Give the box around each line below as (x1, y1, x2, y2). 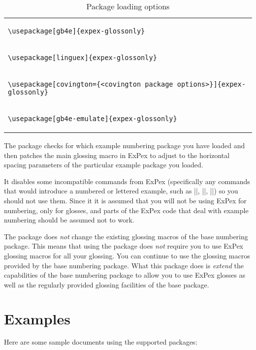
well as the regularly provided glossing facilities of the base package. (4, 279, 209, 289)
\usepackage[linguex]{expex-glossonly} (8, 54, 157, 62)
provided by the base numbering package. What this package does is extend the (4, 260, 244, 270)
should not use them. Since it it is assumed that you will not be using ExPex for (4, 195, 247, 205)
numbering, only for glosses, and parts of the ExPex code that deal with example (4, 205, 249, 215)
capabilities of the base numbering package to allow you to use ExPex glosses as (4, 270, 246, 280)
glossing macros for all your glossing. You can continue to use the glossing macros (4, 250, 250, 260)
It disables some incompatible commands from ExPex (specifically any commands (4, 176, 250, 186)
